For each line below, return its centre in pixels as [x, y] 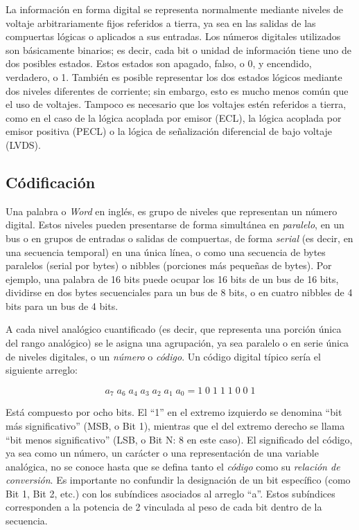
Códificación [51, 182]
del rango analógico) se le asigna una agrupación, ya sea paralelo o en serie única [177, 343]
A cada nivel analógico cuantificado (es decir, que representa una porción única [174, 329]
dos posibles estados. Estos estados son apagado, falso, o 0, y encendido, [159, 63]
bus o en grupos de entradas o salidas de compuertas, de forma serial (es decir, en [179, 238]
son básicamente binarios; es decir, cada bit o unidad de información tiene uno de [178, 49]
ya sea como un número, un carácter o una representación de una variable [162, 453]
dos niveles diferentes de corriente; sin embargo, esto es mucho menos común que [177, 90]
